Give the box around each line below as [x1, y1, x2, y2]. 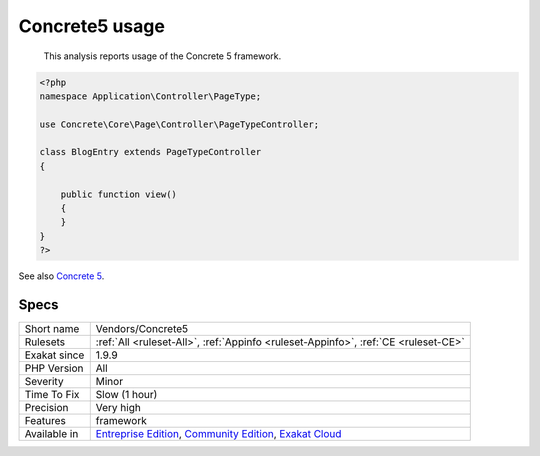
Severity [24, 375, 64, 389]
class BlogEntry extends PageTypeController [39, 146, 262, 158]
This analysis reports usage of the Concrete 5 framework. [43, 50, 282, 62]
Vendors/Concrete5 [95, 322, 189, 336]
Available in [24, 427, 79, 441]
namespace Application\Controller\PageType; [39, 90, 262, 102]
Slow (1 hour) [95, 388, 158, 402]
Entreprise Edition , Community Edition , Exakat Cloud [95, 427, 342, 441]
